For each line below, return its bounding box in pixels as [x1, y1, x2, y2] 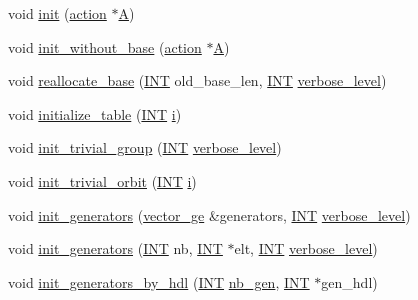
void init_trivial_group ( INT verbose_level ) [8, 137, 282, 158]
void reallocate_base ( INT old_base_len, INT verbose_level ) [8, 70, 387, 91]
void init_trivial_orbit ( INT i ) [8, 170, 197, 191]
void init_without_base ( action [8, 36, 202, 57]
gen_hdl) [321, 271, 378, 292]
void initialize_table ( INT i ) [8, 103, 182, 124]
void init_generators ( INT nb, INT [8, 238, 223, 259]
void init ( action [8, 3, 107, 23]
